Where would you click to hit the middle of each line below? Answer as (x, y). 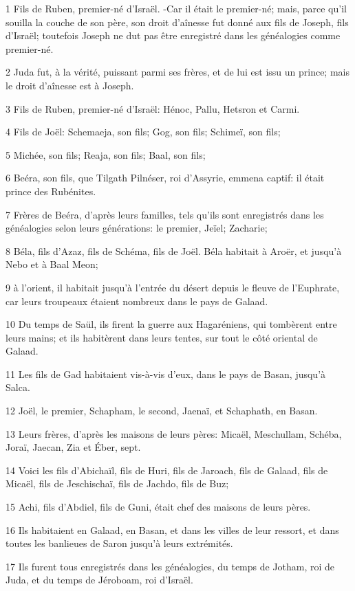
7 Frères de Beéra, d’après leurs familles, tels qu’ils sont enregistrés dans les (165, 214)
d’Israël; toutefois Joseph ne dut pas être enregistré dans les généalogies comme (173, 35)
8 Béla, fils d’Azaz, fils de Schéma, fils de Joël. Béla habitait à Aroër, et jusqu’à (174, 250)
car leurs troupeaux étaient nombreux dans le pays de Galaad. (137, 301)
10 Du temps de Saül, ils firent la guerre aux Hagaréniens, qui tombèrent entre (171, 324)
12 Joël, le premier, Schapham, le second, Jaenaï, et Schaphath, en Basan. (162, 411)
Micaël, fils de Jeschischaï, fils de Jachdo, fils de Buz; (117, 483)
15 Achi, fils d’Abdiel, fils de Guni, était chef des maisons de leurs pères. (158, 507)
